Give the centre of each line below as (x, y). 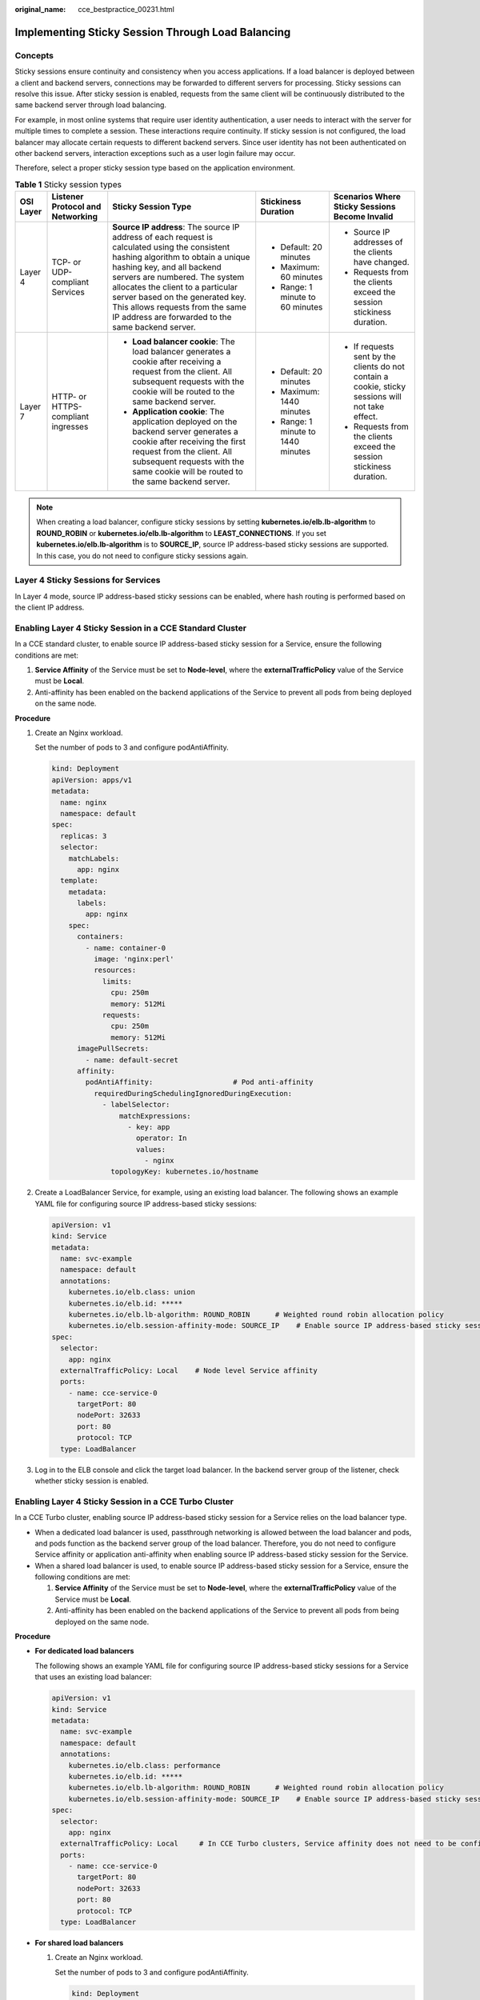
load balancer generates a (182, 352)
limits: (117, 981)
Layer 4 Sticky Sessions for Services (88, 580)
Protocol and (76, 206)
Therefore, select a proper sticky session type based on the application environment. (155, 168)
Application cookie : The (178, 412)
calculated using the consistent (171, 247)
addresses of (378, 242)
